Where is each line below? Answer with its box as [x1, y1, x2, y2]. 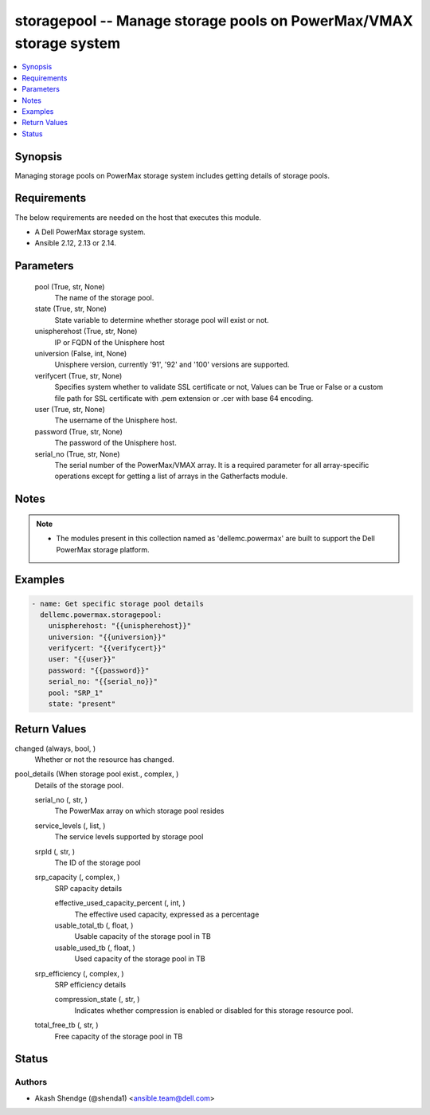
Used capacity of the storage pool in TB [74, 954, 206, 964]
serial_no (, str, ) [34, 795, 88, 805]
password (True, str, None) [34, 426, 123, 436]
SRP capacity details [54, 883, 123, 893]
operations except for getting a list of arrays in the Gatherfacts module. [54, 471, 288, 481]
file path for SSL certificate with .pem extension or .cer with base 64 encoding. [54, 393, 314, 402]
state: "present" [48, 700, 116, 709]
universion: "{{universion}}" [48, 632, 166, 642]
